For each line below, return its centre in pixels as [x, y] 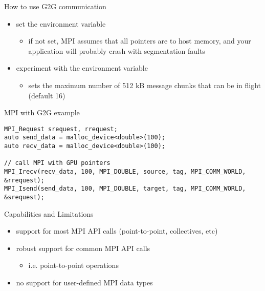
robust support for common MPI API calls [83, 248]
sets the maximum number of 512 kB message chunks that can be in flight [145, 85]
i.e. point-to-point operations [73, 265]
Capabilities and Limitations [49, 213]
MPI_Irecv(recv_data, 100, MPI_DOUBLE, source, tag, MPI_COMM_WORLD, [125, 172]
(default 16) [47, 95]
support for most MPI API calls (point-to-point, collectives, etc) [117, 231]
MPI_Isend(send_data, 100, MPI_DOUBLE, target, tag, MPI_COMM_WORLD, [125, 189]
